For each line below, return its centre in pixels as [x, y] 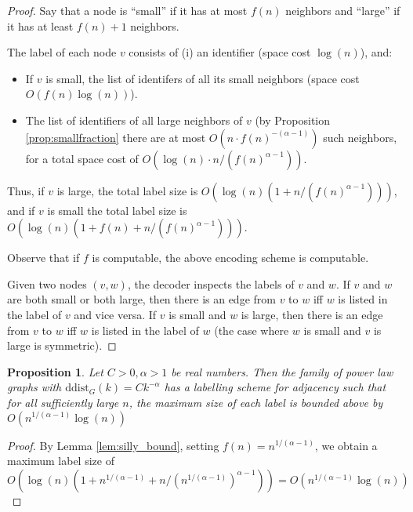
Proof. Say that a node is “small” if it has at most [127, 10]
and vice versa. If [115, 314]
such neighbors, [360, 137]
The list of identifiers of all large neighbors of [134, 120]
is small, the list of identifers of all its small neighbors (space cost [203, 78]
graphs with [34, 387]
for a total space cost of [82, 158]
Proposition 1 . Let [55, 371]
